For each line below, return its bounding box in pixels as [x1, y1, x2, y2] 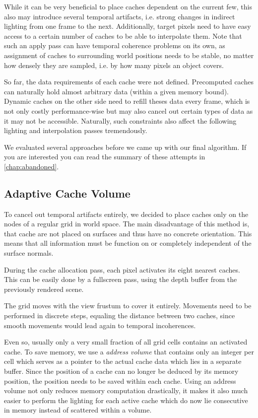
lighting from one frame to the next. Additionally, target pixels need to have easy [4, 21, 251, 31]
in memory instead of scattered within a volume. [4, 405, 152, 415]
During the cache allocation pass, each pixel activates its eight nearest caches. [4, 264, 240, 275]
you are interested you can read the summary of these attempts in [4, 151, 205, 162]
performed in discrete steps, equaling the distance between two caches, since [4, 310, 235, 321]
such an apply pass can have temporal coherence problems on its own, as [4, 40, 225, 51]
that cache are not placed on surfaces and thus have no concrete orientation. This [4, 228, 252, 238]
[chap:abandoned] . [4, 161, 59, 171]
